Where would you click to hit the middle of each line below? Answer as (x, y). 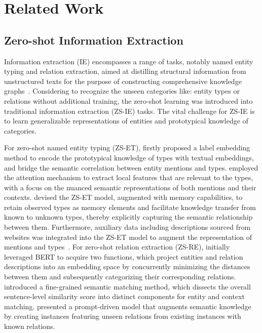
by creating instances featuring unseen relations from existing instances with (123, 316)
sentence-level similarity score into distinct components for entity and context (124, 296)
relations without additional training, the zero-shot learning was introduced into (128, 100)
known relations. (30, 326)
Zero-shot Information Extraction (94, 40)
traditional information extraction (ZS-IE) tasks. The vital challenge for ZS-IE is (129, 111)
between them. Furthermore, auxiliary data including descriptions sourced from (127, 227)
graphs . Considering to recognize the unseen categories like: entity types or (122, 91)
